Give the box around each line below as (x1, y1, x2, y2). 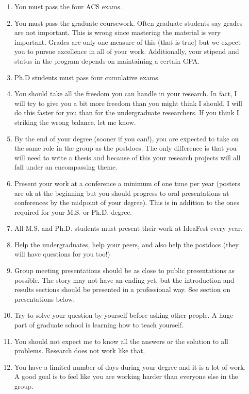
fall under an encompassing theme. (14, 162, 117, 172)
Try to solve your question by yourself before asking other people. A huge (14, 310, 233, 320)
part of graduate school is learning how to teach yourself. (14, 320, 184, 330)
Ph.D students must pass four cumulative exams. (14, 72, 160, 82)
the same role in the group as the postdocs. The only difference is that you (14, 143, 237, 153)
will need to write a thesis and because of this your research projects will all (14, 152, 241, 162)
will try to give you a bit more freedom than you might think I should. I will (14, 98, 243, 108)
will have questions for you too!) (14, 249, 110, 259)
